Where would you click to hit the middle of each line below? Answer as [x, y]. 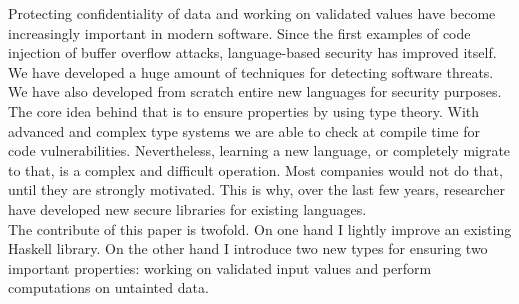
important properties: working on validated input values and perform [220, 267]
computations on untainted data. [108, 287]
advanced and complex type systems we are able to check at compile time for [244, 130]
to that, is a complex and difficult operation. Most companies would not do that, [255, 169]
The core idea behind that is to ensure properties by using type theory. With [244, 110]
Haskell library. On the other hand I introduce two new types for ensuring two [248, 248]
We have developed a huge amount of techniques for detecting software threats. [251, 71]
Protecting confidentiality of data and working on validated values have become [252, 13]
